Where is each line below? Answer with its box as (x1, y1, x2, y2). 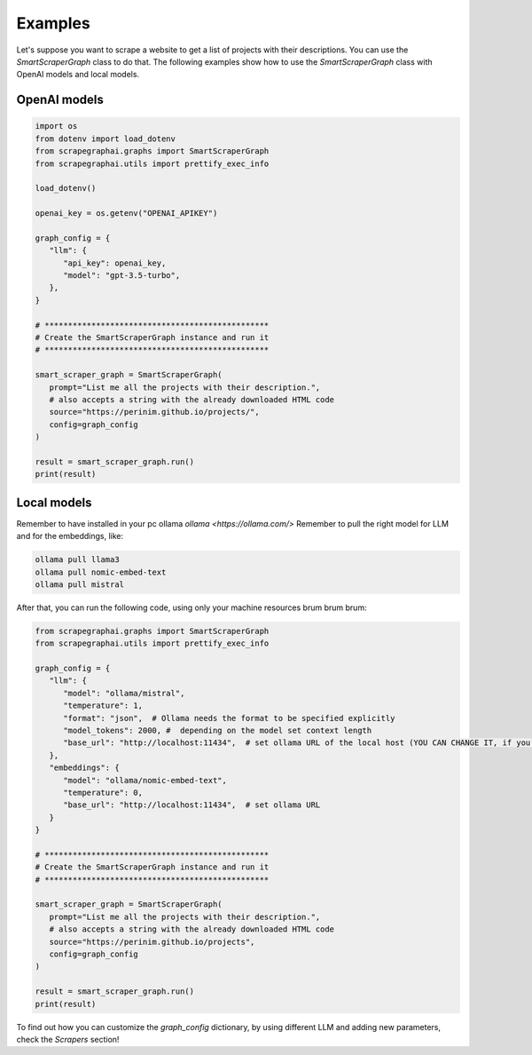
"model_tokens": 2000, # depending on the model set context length (63, 726, 372, 736)
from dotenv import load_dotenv (35, 133, 176, 144)
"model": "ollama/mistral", (63, 688, 185, 698)
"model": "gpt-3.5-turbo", (63, 271, 181, 281)
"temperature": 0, (63, 787, 144, 797)
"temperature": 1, (63, 701, 144, 710)
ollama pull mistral (35, 579, 124, 590)
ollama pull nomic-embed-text (35, 567, 167, 577)
